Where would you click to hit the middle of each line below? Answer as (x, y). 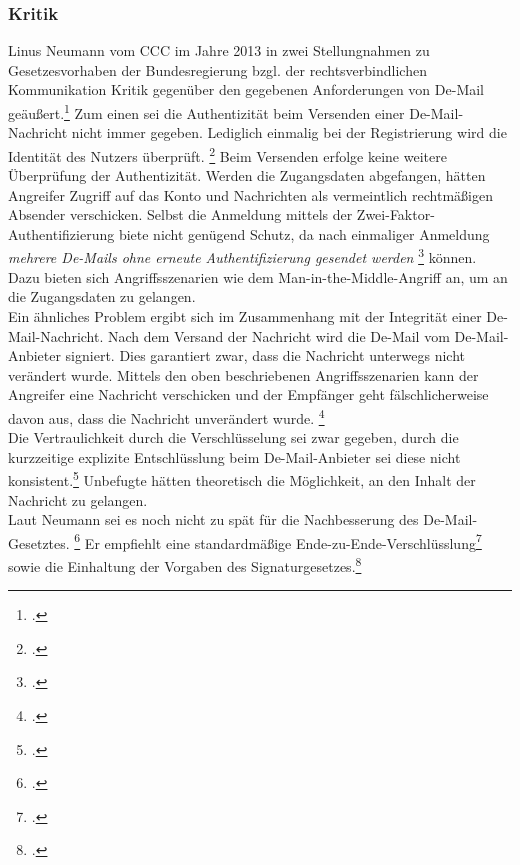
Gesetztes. (39, 542)
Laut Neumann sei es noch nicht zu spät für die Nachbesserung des (213, 519)
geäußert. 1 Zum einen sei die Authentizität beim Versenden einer (206, 111)
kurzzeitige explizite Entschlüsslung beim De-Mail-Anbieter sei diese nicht (234, 456)
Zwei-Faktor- (395, 214)
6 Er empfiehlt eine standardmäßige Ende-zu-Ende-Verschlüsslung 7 (278, 541)
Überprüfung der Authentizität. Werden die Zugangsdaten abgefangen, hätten (247, 175)
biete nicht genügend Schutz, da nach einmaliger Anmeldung (304, 233)
